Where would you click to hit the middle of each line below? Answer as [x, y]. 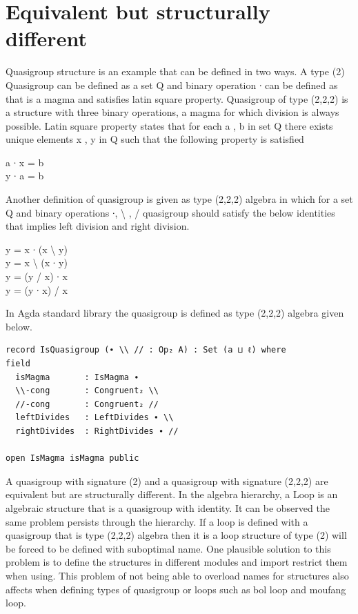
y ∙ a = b [25, 176]
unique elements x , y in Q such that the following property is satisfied [155, 139]
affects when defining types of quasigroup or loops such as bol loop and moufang [176, 589]
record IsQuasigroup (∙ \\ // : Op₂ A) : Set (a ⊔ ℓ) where [146, 350]
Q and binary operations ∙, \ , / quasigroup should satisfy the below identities [170, 212]
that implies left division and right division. [98, 226]
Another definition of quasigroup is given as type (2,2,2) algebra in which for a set [179, 199]
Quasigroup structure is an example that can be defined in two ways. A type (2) [175, 71]
